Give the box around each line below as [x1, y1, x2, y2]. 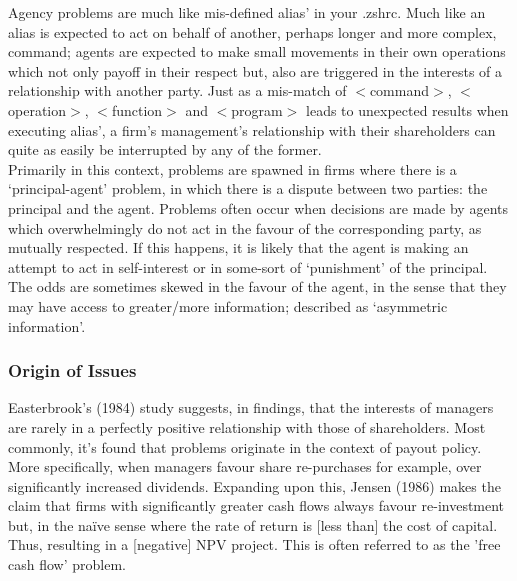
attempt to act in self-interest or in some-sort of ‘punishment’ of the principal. [8, 256, 488, 277]
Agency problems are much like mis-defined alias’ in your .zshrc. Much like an [8, 2, 486, 22]
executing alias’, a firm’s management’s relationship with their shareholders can [8, 119, 496, 140]
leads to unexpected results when [306, 99, 509, 120]
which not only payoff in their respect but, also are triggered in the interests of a [8, 60, 503, 81]
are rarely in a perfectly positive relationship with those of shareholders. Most [8, 416, 486, 437]
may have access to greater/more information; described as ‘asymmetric [8, 295, 448, 316]
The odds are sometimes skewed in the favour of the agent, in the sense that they [8, 276, 507, 297]
